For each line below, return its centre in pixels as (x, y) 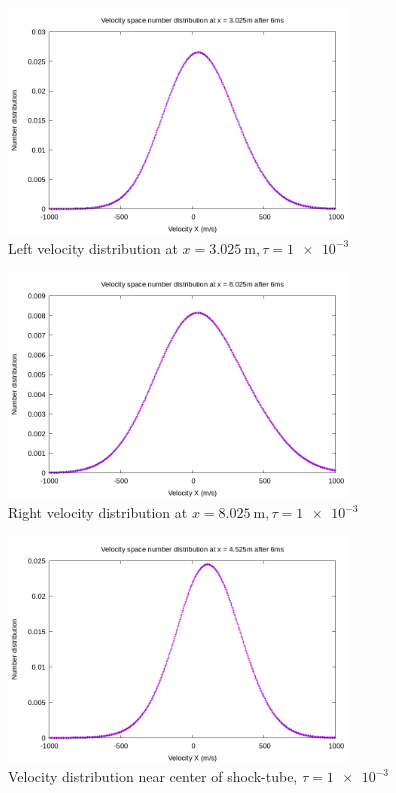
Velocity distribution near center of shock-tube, (153, 776)
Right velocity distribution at (98, 512)
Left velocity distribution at (93, 247)
